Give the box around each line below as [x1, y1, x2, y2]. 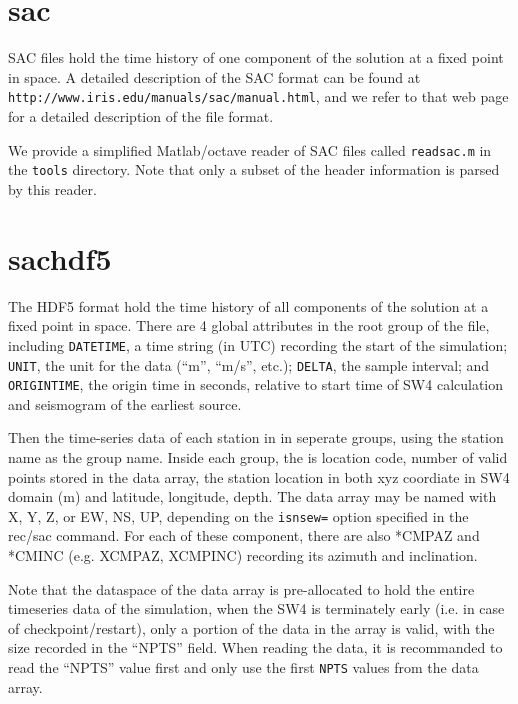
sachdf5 [8, 237, 112, 278]
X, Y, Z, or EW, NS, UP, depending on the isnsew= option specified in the [8, 505, 469, 526]
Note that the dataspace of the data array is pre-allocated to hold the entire [8, 578, 475, 599]
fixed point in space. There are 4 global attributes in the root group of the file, [8, 315, 490, 336]
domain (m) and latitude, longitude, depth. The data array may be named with [8, 486, 497, 507]
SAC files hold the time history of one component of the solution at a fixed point [8, 47, 504, 68]
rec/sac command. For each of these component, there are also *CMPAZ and [8, 525, 480, 546]
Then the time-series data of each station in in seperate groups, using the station [8, 427, 504, 448]
